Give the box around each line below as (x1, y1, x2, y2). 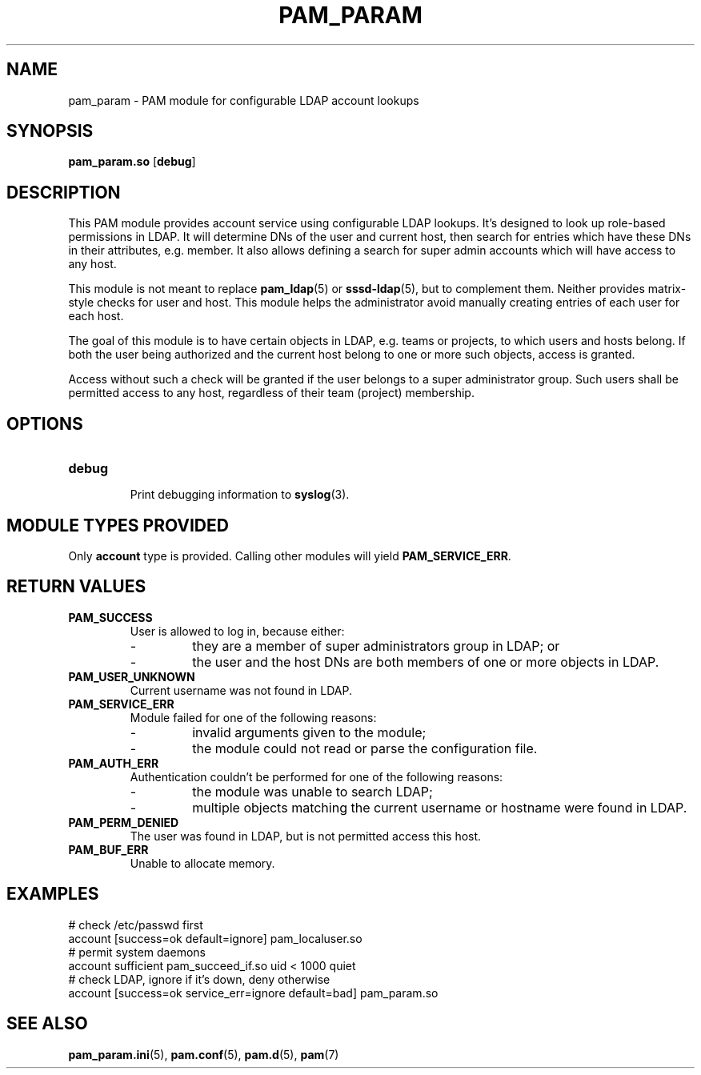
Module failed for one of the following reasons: (130, 710, 377, 724)
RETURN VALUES (6, 576, 146, 597)
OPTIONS (6, 413, 83, 434)
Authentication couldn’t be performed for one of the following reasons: (130, 769, 503, 784)
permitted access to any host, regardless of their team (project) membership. (68, 386, 475, 400)
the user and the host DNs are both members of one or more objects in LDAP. (192, 653, 659, 670)
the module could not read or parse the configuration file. (192, 740, 538, 756)
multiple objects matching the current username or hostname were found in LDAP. (192, 799, 687, 816)
